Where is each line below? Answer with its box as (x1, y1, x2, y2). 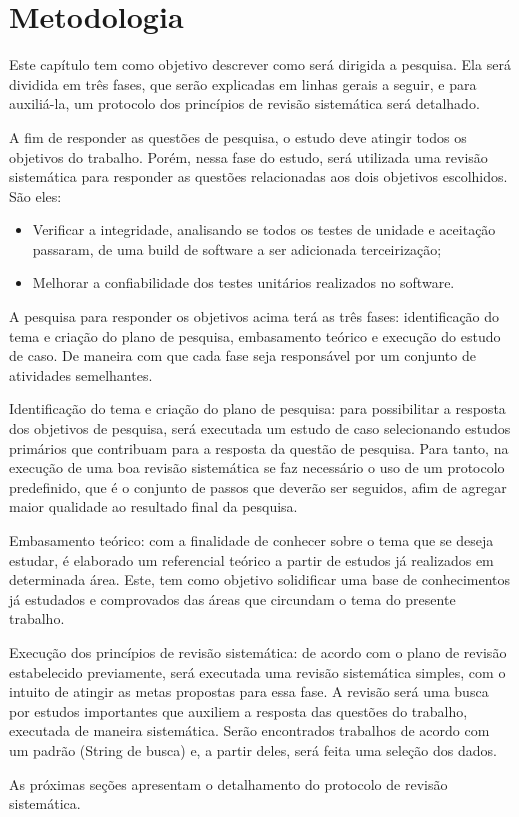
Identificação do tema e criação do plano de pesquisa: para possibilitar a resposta (9, 398, 506, 419)
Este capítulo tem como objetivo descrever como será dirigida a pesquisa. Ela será (9, 54, 511, 75)
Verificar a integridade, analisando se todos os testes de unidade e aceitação (32, 219, 496, 240)
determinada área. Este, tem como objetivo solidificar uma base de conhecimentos (9, 569, 511, 590)
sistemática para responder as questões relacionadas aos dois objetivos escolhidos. (9, 166, 508, 187)
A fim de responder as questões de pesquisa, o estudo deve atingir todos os (9, 126, 467, 147)
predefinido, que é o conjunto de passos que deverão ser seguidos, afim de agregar (9, 476, 507, 497)
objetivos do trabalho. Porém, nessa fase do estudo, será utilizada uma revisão (9, 146, 488, 167)
